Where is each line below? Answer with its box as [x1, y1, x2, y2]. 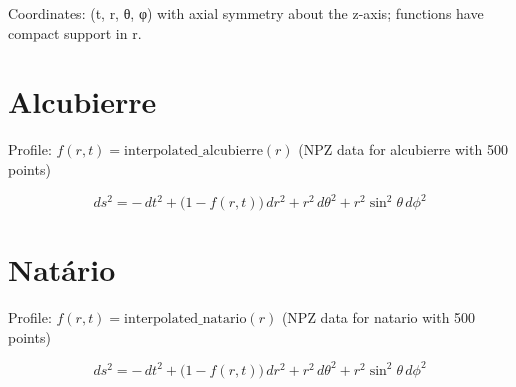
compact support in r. [8, 22, 142, 43]
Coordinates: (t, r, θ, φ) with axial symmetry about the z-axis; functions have [8, 3, 484, 23]
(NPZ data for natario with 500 [281, 307, 476, 328]
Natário [8, 249, 116, 290]
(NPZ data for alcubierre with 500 [298, 139, 508, 160]
